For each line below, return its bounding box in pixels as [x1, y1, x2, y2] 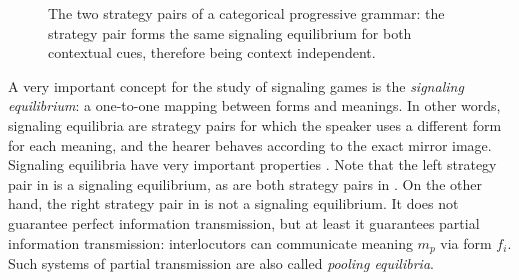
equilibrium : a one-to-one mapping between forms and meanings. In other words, [8, 95, 501, 116]
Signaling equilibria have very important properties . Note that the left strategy [8, 154, 497, 175]
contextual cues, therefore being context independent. [48, 42, 376, 63]
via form [440, 232, 492, 253]
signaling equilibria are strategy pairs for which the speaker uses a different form [8, 114, 502, 135]
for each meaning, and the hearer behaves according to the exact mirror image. [8, 134, 492, 155]
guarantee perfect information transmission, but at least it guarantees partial [8, 212, 480, 233]
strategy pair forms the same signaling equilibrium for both [48, 22, 412, 43]
